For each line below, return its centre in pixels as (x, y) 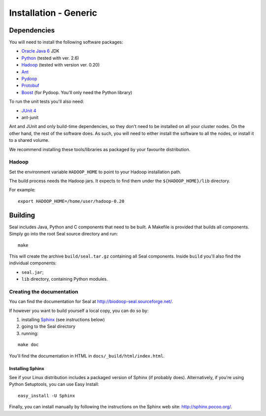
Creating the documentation (44, 291)
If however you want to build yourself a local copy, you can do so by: (79, 311)
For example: (22, 190)
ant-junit (30, 117)
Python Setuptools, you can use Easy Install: (54, 384)
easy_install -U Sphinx (47, 396)
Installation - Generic (53, 13)
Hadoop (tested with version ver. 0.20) (61, 65)
